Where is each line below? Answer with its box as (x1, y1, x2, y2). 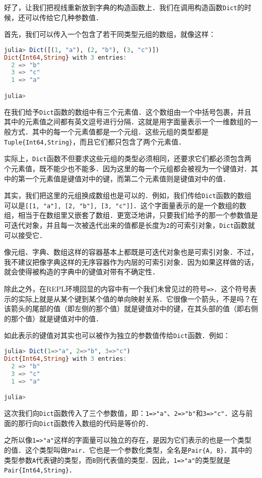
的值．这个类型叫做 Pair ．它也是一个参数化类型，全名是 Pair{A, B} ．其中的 (4, 445, 252, 455)
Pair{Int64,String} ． (4, 464, 76, 475)
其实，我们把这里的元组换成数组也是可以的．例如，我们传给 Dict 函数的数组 (4, 190, 251, 201)
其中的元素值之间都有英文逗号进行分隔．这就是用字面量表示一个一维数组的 (4, 116, 251, 127)
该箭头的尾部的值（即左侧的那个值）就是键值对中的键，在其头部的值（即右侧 (4, 303, 258, 314)
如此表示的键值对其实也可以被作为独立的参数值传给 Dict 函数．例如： (4, 330, 230, 341)
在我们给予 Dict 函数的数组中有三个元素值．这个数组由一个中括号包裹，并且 (4, 106, 251, 117)
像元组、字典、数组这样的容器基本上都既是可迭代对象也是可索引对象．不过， (4, 247, 258, 257)
